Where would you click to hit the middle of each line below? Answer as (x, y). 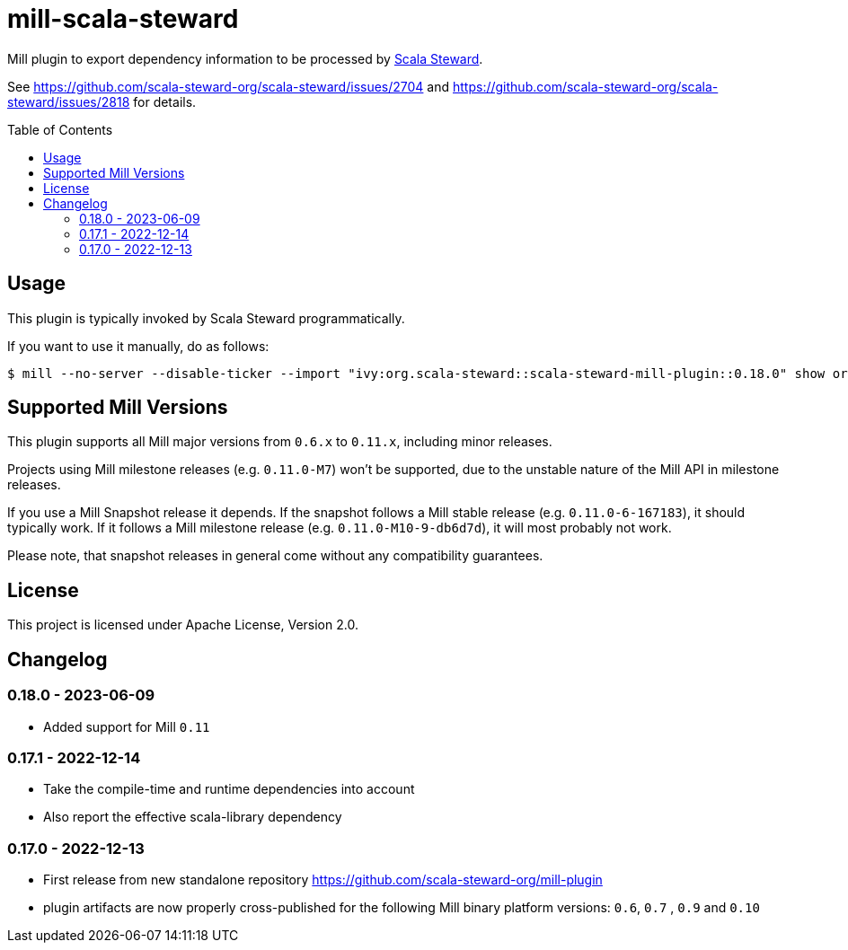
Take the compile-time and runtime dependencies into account (229, 789)
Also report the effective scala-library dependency (193, 817)
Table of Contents (60, 129)
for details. (165, 101)
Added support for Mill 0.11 (127, 726)
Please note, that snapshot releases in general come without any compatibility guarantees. (275, 556)
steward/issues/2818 (69, 101)
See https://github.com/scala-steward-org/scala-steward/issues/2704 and (229, 86)
